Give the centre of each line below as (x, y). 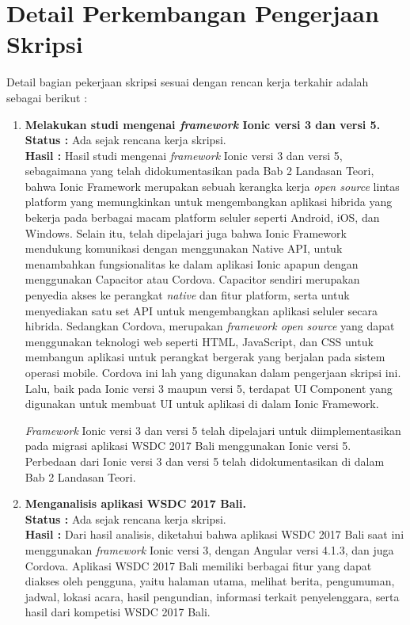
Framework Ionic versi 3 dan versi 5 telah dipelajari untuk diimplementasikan (213, 430)
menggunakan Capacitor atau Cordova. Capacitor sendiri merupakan (192, 279)
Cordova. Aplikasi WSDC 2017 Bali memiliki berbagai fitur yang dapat (198, 565)
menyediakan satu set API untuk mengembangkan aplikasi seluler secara (201, 310)
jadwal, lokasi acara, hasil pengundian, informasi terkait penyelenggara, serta (212, 596)
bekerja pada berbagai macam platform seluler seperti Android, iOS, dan (202, 217)
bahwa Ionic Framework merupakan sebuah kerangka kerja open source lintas (212, 186)
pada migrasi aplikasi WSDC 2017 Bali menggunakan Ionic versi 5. (188, 446)
